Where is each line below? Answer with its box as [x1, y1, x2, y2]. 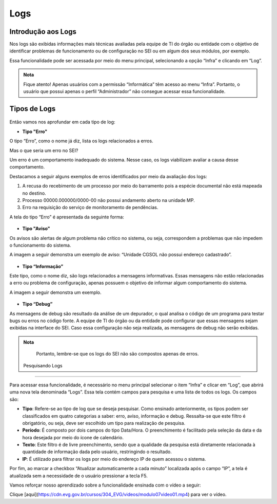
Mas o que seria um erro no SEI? [9, 147, 78, 154]
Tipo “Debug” [22, 301, 53, 307]
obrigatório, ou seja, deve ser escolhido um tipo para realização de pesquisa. [22, 420, 186, 426]
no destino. [22, 190, 46, 196]
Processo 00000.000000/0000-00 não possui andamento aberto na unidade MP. [22, 197, 195, 203]
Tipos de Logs [9, 104, 56, 113]
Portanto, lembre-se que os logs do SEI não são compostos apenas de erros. [36, 351, 199, 357]
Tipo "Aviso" [22, 226, 51, 232]
